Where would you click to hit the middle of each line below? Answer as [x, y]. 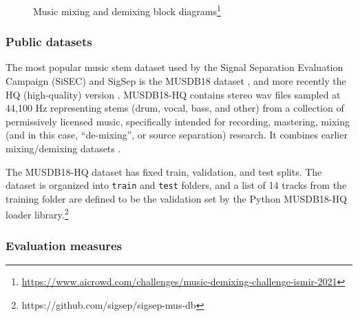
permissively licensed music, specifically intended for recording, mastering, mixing [178, 121]
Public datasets [49, 42]
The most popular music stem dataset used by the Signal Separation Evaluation [175, 67]
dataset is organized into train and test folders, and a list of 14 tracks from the [176, 185]
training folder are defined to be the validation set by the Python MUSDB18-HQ [176, 198]
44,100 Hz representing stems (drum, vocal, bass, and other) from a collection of [175, 108]
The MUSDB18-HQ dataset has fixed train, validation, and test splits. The [164, 171]
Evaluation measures [64, 245]
